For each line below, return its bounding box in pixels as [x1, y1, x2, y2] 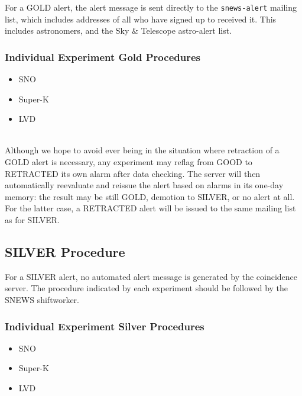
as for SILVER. [5, 214, 60, 226]
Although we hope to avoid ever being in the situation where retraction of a [5, 144, 280, 156]
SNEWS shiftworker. [5, 293, 79, 305]
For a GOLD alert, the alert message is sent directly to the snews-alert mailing [5, 1, 297, 13]
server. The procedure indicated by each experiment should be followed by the [5, 282, 288, 294]
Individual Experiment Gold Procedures [5, 49, 200, 64]
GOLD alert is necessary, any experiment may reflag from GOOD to [5, 156, 252, 168]
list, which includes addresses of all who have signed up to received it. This [5, 12, 277, 25]
